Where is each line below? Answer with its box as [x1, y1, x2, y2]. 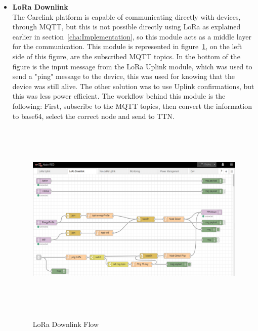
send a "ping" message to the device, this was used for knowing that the [12, 71, 235, 81]
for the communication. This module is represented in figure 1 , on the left [12, 41, 242, 52]
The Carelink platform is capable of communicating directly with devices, [12, 11, 241, 22]
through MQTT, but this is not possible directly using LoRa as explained [12, 21, 241, 32]
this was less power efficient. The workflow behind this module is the [12, 91, 226, 101]
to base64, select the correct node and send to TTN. [12, 110, 175, 121]
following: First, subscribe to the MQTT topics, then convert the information [12, 100, 252, 111]
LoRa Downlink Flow [32, 318, 99, 329]
